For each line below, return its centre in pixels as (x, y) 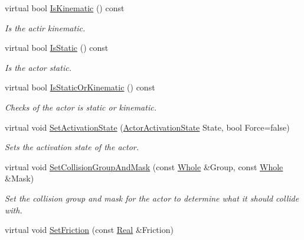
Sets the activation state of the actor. (72, 147)
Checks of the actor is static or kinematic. (81, 107)
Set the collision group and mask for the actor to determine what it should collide (152, 198)
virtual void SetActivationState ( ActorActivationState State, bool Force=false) (147, 127)
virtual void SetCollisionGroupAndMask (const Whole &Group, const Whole (144, 166)
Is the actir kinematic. (45, 27)
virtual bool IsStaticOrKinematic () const (80, 87)
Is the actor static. (38, 67)
